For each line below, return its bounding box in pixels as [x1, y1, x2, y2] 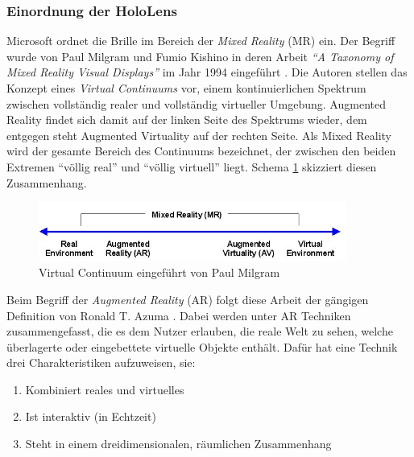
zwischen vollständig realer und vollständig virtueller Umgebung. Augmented [6, 95, 386, 112]
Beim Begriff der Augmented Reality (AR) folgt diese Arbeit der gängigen [6, 290, 369, 307]
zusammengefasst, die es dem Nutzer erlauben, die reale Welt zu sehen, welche [6, 323, 393, 340]
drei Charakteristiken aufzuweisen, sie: [6, 354, 196, 371]
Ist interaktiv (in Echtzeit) [25, 408, 156, 425]
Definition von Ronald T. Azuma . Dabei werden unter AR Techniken [6, 307, 351, 323]
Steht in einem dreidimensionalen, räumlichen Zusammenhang [25, 435, 332, 452]
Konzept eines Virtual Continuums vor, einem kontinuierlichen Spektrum [6, 80, 366, 96]
